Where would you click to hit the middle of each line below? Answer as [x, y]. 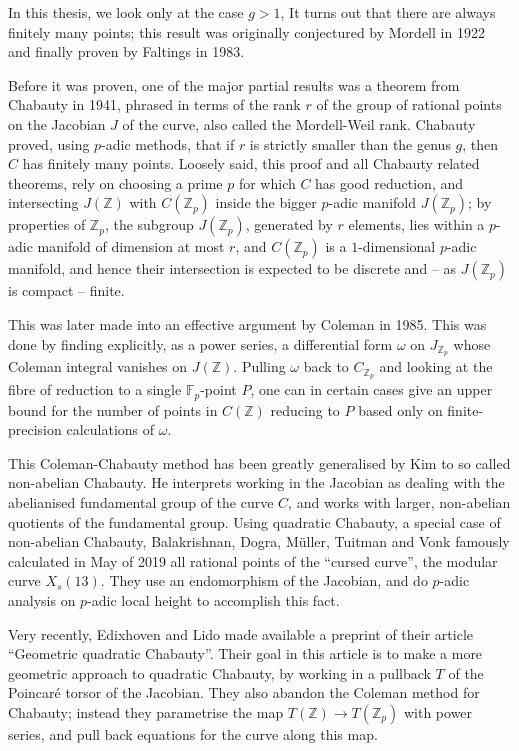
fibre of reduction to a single [95, 389]
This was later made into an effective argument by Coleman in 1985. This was [247, 323]
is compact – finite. [66, 290]
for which [267, 182]
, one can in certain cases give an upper [371, 389]
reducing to [305, 409]
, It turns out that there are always [388, 12]
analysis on [42, 600]
